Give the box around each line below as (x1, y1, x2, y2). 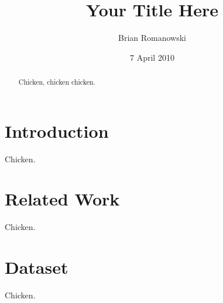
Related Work (5, 187, 120, 211)
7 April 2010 (130, 51, 174, 63)
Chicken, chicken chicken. (18, 77, 95, 87)
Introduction (5, 119, 109, 142)
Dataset (5, 255, 68, 279)
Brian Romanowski (118, 32, 186, 44)
